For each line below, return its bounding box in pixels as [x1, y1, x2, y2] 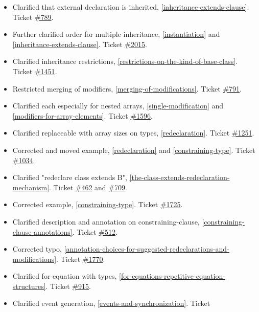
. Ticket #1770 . [56, 253, 105, 264]
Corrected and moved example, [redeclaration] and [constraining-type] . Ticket [12, 144, 255, 155]
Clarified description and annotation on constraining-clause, [12, 216, 200, 227]
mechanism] [12, 182, 50, 192]
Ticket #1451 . [12, 65, 57, 76]
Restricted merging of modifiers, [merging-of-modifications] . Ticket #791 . [12, 83, 242, 94]
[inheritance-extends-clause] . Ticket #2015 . [12, 38, 147, 49]
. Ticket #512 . [72, 226, 117, 237]
